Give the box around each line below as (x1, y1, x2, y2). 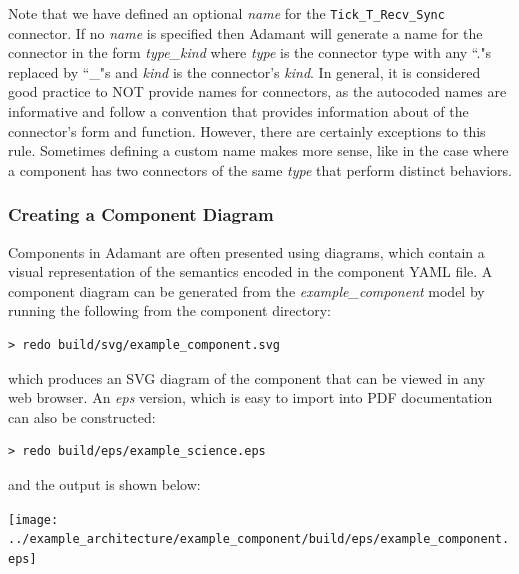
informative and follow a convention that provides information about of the (8, 101, 469, 122)
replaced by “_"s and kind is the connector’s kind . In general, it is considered (8, 61, 481, 82)
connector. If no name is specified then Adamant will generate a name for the (8, 22, 483, 43)
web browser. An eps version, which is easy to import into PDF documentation (8, 387, 493, 408)
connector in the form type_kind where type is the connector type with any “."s (8, 42, 492, 63)
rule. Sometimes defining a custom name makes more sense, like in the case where (8, 140, 509, 161)
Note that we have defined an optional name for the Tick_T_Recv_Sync (8, 3, 445, 23)
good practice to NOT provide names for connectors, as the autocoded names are (8, 81, 507, 102)
